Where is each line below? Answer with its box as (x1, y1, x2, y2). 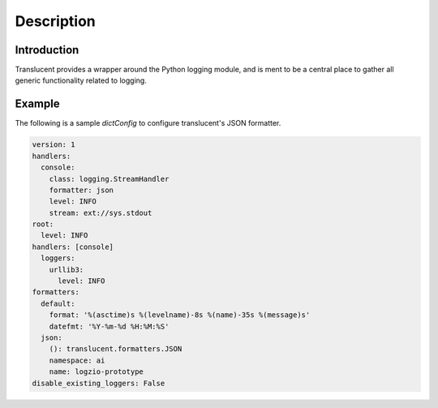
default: (41, 298, 75, 308)
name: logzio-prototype (49, 367, 144, 376)
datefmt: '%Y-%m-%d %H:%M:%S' (49, 321, 170, 331)
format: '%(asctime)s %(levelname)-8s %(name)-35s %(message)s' (49, 311, 311, 320)
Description (15, 12, 97, 30)
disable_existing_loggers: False (32, 378, 165, 388)
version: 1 (32, 140, 75, 149)
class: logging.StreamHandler (49, 174, 170, 183)
